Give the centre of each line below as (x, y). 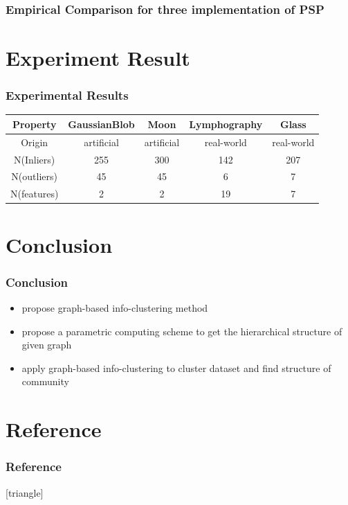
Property (34, 124)
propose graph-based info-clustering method (115, 308)
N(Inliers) (35, 159)
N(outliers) (34, 176)
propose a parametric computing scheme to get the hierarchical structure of (182, 331)
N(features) (35, 194)
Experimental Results (67, 95)
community (45, 381)
